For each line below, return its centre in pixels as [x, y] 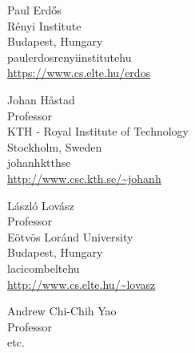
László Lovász [41, 205]
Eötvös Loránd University [70, 236]
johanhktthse [39, 162]
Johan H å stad [41, 99]
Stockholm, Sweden [55, 146]
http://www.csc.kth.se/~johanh [84, 178]
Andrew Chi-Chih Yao [62, 311]
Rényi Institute [44, 25]
